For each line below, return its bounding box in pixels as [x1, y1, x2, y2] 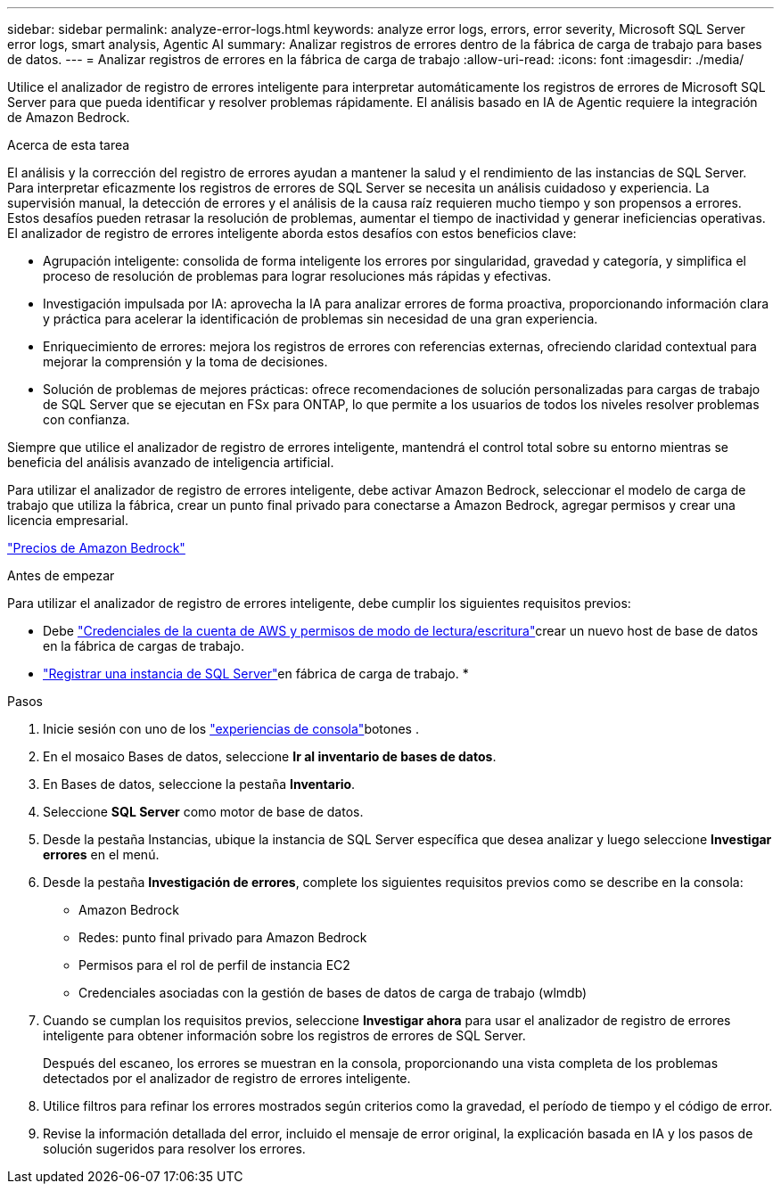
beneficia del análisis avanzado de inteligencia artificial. [7, 455, 334, 470]
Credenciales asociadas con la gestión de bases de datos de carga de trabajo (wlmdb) [78, 985, 588, 1000]
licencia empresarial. [7, 513, 128, 528]
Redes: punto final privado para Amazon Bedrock [78, 930, 367, 945]
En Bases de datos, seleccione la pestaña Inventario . [43, 776, 356, 792]
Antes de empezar [7, 568, 115, 583]
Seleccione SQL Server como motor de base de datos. [43, 804, 364, 819]
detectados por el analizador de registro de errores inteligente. [43, 1071, 411, 1086]
